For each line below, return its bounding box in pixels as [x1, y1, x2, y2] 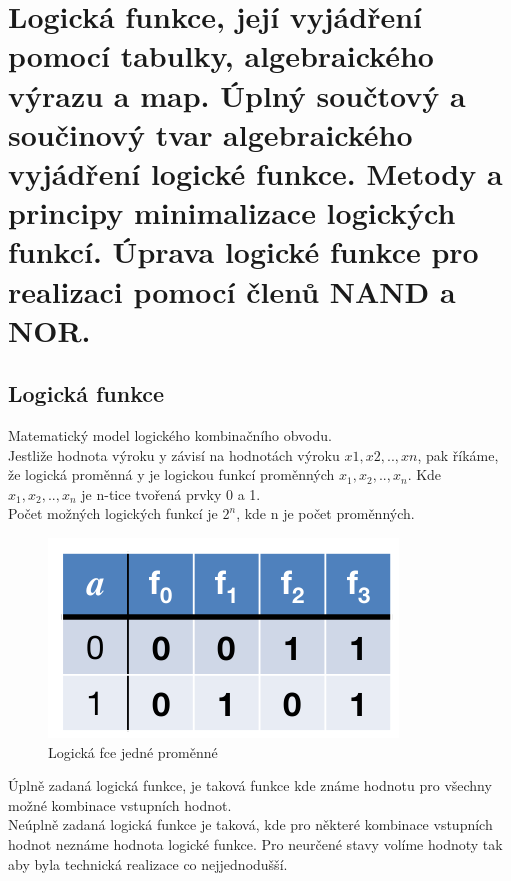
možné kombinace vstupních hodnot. [8, 794, 232, 815]
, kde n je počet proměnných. [236, 503, 415, 524]
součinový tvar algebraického [8, 113, 413, 154]
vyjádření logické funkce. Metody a [8, 152, 503, 193]
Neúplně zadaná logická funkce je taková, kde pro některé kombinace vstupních [8, 814, 493, 835]
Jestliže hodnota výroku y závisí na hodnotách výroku [8, 444, 340, 465]
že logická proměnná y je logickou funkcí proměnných [8, 464, 335, 485]
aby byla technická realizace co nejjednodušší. [8, 853, 288, 874]
